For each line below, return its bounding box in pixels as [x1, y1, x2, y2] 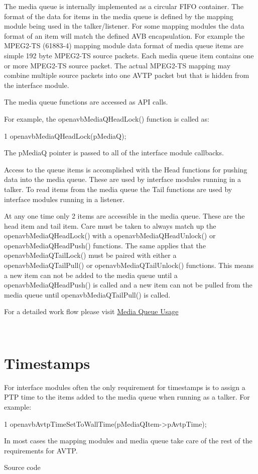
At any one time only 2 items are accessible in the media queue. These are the [4, 211, 245, 221]
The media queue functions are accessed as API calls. [4, 97, 168, 107]
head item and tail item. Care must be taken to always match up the [4, 220, 216, 231]
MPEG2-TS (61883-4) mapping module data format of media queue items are [4, 40, 244, 51]
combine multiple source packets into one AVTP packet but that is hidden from [4, 70, 249, 80]
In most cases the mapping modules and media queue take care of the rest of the [4, 435, 252, 446]
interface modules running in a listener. [4, 194, 125, 204]
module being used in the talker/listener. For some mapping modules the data [4, 21, 244, 31]
